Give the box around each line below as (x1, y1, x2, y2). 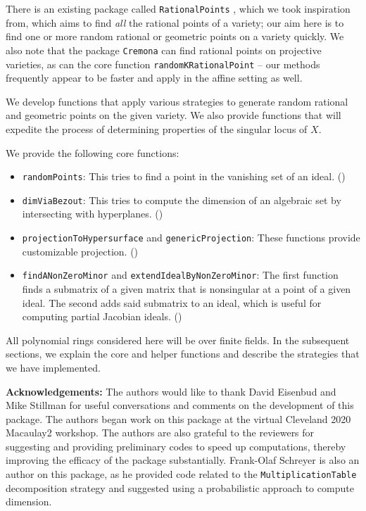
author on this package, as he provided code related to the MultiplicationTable (6, 467, 357, 481)
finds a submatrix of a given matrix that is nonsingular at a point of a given (22, 281, 351, 296)
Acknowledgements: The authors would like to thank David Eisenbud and (6, 384, 336, 398)
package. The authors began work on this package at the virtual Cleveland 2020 (6, 411, 351, 426)
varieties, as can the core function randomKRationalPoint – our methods (6, 56, 320, 71)
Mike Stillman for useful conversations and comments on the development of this (6, 398, 354, 412)
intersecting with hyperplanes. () (22, 206, 163, 221)
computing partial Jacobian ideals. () (22, 309, 182, 324)
